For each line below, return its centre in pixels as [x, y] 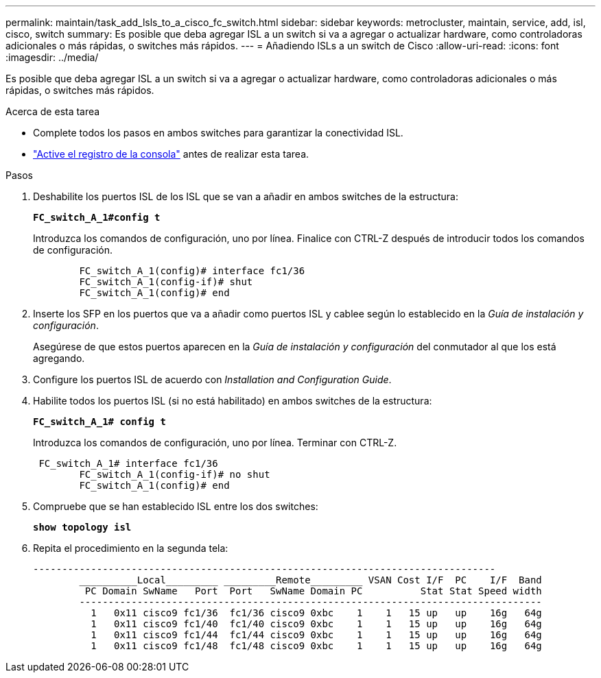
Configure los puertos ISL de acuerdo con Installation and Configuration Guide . [212, 379]
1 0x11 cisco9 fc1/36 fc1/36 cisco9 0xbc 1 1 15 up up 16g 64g [316, 613]
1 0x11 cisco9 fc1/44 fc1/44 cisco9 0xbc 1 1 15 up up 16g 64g [316, 635]
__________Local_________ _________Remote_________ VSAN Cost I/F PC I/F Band [310, 580]
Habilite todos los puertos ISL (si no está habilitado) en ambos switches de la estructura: [233, 401]
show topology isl [82, 527]
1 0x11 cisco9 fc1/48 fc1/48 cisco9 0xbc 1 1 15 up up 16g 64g [316, 646]
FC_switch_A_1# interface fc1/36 [128, 463]
